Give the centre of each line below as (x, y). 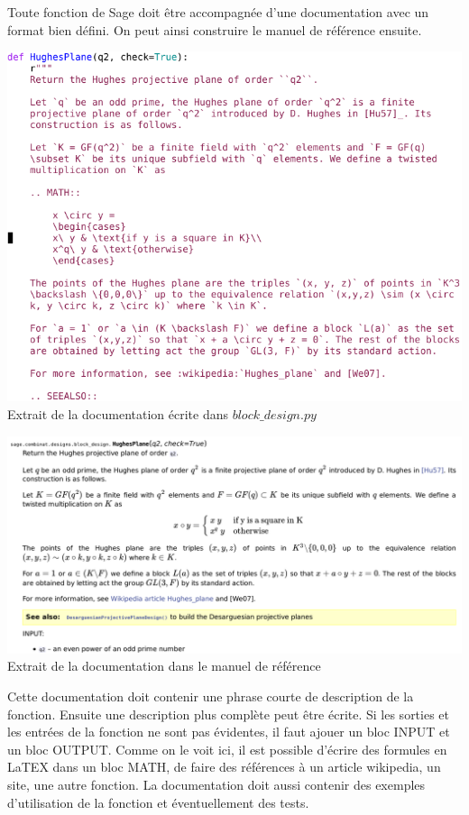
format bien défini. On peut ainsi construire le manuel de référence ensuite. (215, 29)
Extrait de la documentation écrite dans (118, 414)
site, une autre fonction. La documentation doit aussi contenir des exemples (216, 784)
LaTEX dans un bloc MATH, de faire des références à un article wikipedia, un (224, 767)
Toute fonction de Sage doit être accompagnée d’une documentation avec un (218, 12)
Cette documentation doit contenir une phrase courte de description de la (211, 696)
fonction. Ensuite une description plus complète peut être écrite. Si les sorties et (229, 714)
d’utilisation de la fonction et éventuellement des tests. (158, 802)
